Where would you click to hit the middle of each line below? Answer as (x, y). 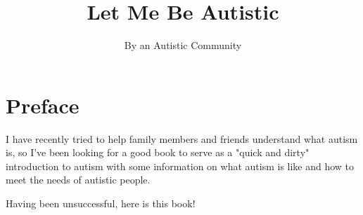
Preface (43, 105)
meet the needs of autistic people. (78, 180)
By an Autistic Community (183, 45)
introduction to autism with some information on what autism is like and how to (180, 166)
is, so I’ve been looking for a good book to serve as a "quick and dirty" (158, 152)
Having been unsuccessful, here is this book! (101, 203)
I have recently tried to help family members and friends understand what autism (182, 138)
